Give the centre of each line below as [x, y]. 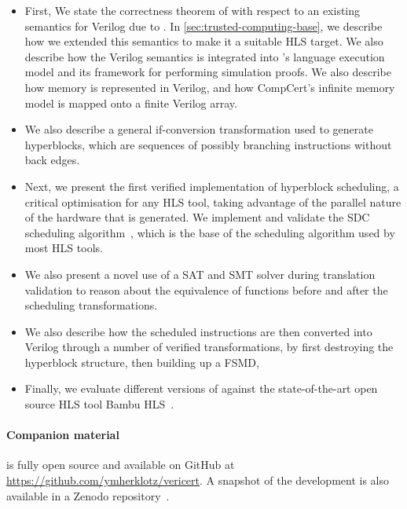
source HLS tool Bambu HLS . [99, 404]
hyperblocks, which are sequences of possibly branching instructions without [208, 144]
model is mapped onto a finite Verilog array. [131, 103]
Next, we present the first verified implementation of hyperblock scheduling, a [212, 186]
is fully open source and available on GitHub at [121, 465]
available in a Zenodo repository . [88, 495]
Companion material [63, 435]
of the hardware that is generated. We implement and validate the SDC [197, 217]
